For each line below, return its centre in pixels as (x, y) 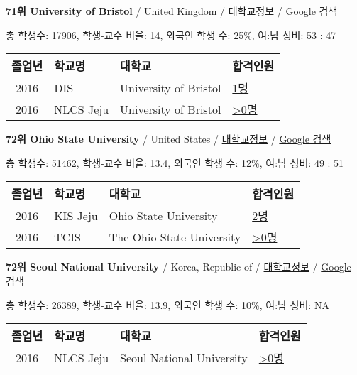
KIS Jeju (76, 215)
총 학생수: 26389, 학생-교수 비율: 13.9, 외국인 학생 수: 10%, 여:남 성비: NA (167, 304)
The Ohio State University (175, 237)
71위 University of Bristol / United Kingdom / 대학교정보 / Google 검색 (172, 11)
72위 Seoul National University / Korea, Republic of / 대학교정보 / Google (178, 267)
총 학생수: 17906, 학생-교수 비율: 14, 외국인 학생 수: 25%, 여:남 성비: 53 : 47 (171, 34)
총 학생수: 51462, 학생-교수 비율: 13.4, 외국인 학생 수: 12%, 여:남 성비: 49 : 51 (175, 162)
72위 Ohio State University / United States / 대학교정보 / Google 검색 (169, 139)
